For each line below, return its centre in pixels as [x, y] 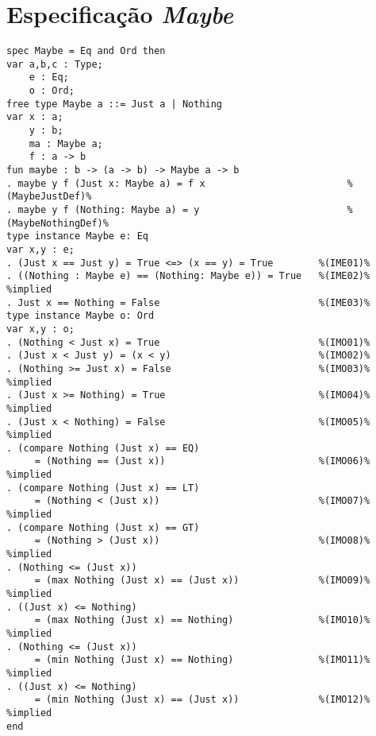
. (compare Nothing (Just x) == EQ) [103, 448]
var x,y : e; [40, 249]
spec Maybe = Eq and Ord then [86, 51]
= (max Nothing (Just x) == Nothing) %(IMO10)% [202, 620]
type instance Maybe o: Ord [81, 316]
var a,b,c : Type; [55, 64]
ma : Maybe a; [66, 143]
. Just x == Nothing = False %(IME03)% [188, 302]
